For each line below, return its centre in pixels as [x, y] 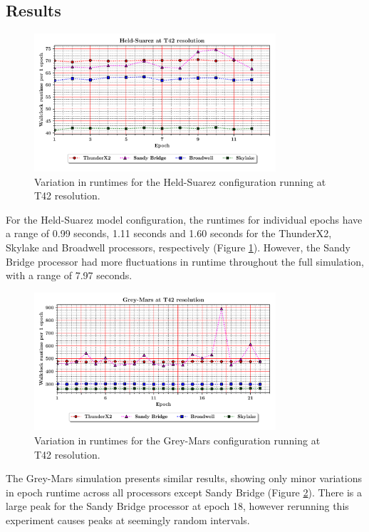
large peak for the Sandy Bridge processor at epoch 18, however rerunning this [177, 506]
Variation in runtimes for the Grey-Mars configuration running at [177, 440]
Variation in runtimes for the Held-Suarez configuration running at [180, 181]
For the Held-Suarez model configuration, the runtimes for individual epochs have [184, 219]
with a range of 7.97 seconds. [69, 275]
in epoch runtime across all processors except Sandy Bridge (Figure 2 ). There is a [184, 492]
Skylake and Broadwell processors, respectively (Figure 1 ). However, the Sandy [178, 247]
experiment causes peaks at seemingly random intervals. [128, 520]
